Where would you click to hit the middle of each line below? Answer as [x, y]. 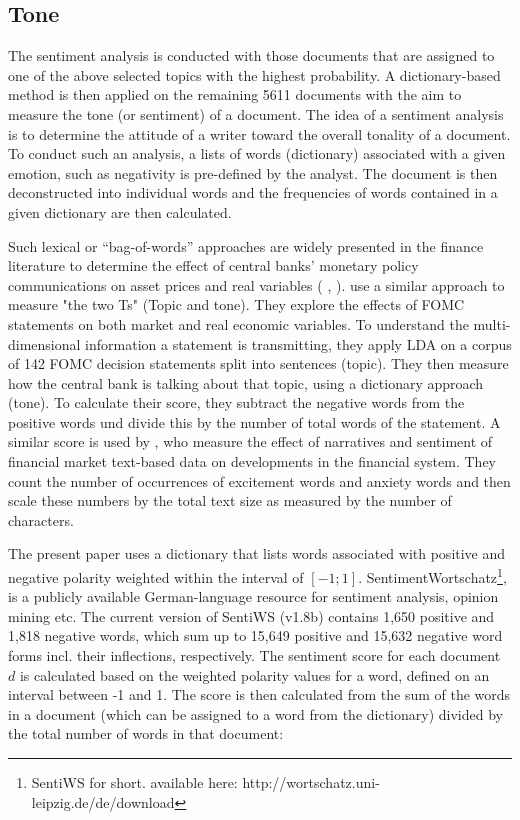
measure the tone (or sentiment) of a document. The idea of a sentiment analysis [256, 113]
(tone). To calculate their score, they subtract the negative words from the [236, 402]
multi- [492, 323]
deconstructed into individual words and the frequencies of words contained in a [253, 192]
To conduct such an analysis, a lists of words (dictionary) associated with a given [257, 153]
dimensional [44, 343]
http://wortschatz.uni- [311, 782]
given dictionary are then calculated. [120, 211]
